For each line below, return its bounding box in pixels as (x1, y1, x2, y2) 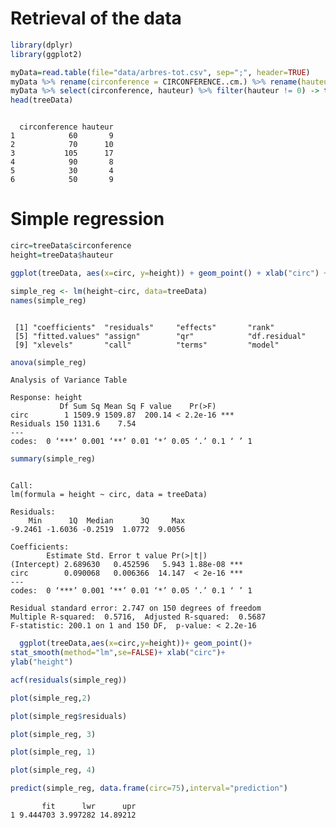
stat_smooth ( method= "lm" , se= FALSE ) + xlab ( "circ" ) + (10, 648, 226, 658)
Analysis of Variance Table (10, 375, 128, 386)
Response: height (10, 393, 83, 403)
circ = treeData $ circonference (10, 241, 132, 251)
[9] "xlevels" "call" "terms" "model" (14, 340, 280, 350)
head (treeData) (10, 95, 74, 106)
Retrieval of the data (10, 7, 182, 30)
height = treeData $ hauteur (10, 250, 114, 260)
